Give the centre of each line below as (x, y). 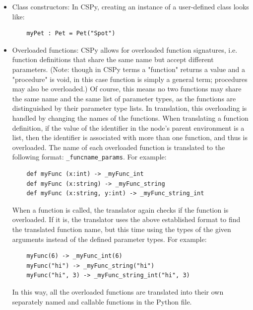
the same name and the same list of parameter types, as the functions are (124, 98)
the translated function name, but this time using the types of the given (122, 229)
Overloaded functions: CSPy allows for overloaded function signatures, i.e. (125, 49)
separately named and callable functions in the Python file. (102, 301)
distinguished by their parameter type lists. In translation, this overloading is (129, 108)
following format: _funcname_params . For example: (89, 157)
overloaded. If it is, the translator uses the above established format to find (126, 219)
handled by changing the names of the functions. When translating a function (130, 117)
